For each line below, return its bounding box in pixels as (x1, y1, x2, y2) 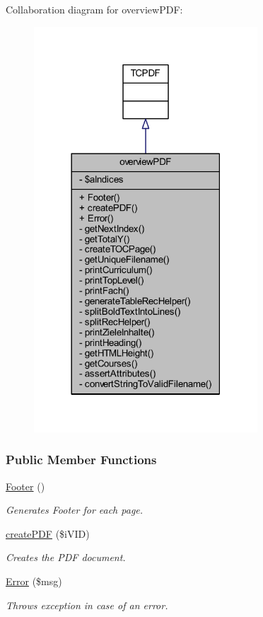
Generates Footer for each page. (6, 502, 144, 517)
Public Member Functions (6, 451, 157, 468)
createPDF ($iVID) (6, 526, 90, 541)
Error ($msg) (6, 573, 62, 588)
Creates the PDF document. (6, 550, 126, 565)
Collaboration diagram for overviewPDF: (6, 2, 183, 16)
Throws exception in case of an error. (6, 597, 168, 612)
